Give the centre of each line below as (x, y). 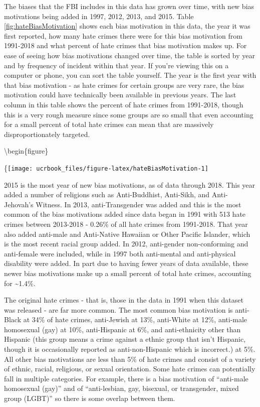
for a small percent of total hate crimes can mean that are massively (109, 124)
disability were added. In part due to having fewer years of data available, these (126, 263)
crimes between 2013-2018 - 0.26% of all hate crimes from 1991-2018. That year (126, 224)
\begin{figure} (26, 151)
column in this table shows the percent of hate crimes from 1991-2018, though (124, 104)
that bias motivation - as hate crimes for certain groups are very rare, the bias (124, 85)
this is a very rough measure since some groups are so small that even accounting (129, 114)
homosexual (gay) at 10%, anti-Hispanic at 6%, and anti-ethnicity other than (122, 329)
